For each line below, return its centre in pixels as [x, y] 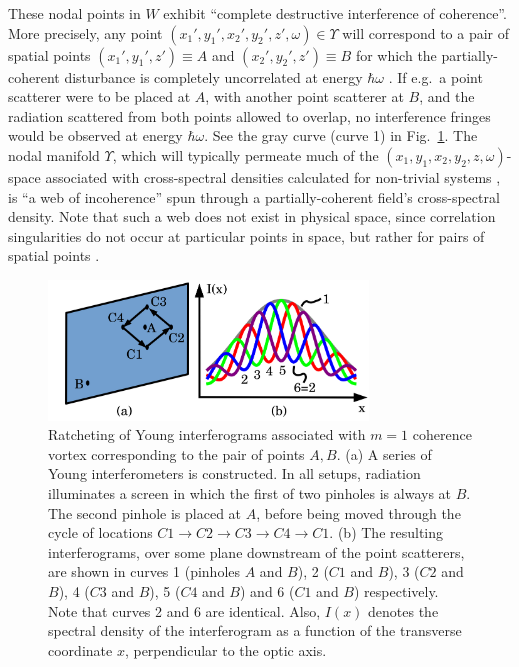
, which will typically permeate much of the [245, 154]
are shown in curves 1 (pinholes [144, 571]
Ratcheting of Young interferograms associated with [207, 434]
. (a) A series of [384, 453]
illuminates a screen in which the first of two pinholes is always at [250, 492]
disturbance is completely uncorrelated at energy [213, 76]
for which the [396, 54]
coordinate [80, 649]
